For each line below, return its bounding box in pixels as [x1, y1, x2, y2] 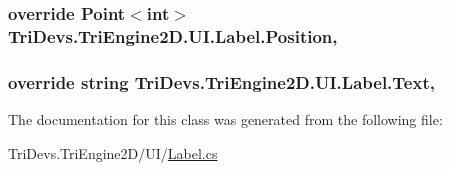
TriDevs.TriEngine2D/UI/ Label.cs [8, 142, 218, 163]
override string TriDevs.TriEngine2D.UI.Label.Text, [8, 69, 435, 94]
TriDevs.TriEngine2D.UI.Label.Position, [8, 23, 338, 48]
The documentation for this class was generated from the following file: [8, 108, 443, 129]
